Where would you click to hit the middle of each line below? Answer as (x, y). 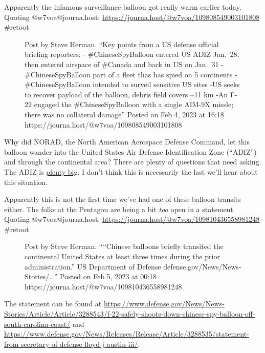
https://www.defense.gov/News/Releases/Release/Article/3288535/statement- (127, 334)
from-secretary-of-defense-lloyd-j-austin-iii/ (71, 344)
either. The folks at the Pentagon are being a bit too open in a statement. (120, 209)
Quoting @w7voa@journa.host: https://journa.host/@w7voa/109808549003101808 (132, 17)
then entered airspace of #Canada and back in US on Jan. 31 (122, 64)
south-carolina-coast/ (37, 324)
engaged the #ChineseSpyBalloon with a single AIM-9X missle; (134, 104)
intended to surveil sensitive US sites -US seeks (166, 84)
